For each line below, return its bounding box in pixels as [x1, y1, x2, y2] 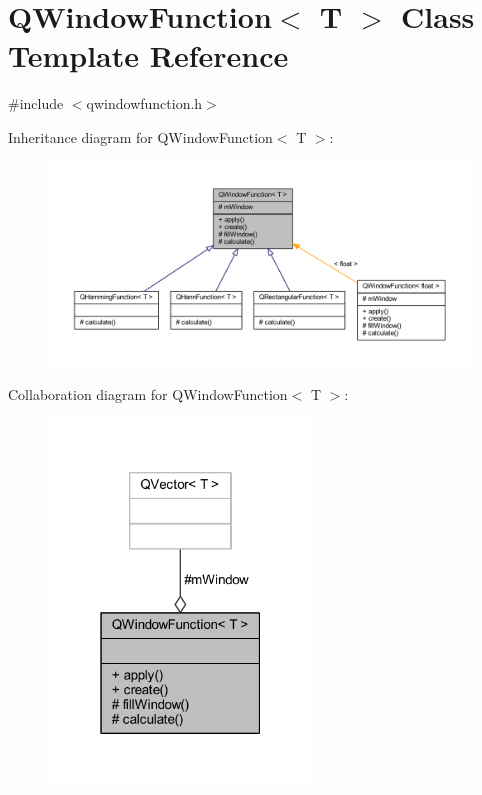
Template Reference [8, 35, 289, 76]
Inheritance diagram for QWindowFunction [8, 126, 273, 147]
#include [8, 93, 64, 114]
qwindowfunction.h [86, 93, 203, 114]
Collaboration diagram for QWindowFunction [8, 384, 288, 405]
